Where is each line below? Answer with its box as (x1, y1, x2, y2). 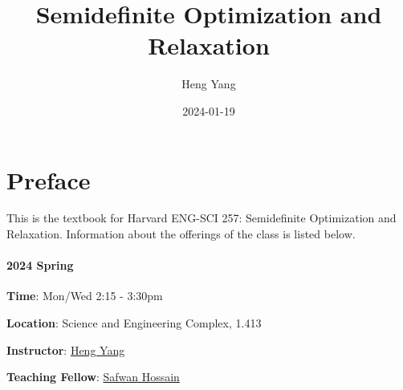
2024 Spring (6, 257, 74, 274)
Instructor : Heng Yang (6, 341, 125, 358)
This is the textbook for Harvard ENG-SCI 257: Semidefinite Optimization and (6, 209, 397, 226)
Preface (6, 163, 91, 196)
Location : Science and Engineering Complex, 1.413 (6, 315, 262, 331)
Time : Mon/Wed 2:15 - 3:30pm (6, 287, 163, 304)
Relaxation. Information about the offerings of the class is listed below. (6, 225, 356, 242)
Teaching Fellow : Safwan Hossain (6, 368, 180, 385)
